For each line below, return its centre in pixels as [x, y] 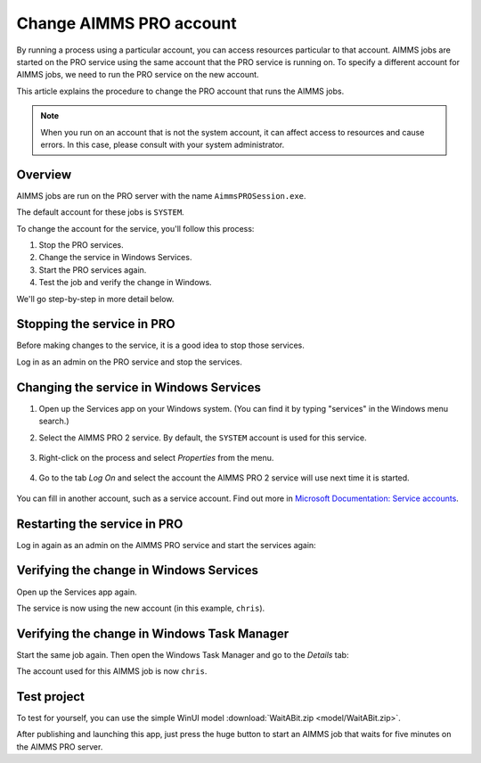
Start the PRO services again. [93, 270]
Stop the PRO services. [81, 244]
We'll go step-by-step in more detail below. [95, 299]
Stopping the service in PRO [96, 324]
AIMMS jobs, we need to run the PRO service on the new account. [138, 75]
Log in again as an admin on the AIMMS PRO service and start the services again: [166, 545]
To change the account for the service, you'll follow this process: [135, 228]
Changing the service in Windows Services [139, 387]
